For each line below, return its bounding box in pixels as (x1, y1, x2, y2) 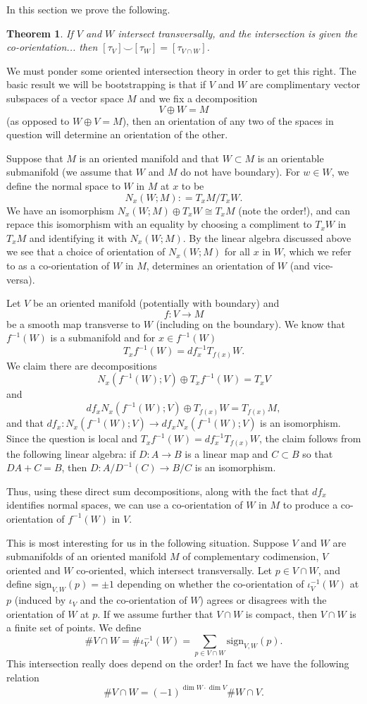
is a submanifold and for (50, 330, 156, 345)
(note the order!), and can (238, 202, 351, 217)
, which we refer (282, 244, 352, 259)
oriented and (6, 562, 61, 577)
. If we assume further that (97, 606, 213, 621)
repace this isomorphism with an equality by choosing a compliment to (6, 217, 312, 231)
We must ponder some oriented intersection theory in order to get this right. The (6, 63, 356, 78)
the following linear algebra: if (6, 446, 136, 461)
